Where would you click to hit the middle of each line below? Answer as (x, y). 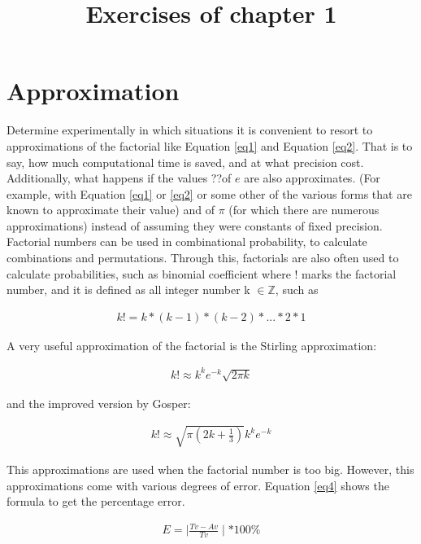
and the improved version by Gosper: (99, 403)
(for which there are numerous (304, 210)
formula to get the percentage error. (96, 501)
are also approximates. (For (312, 178)
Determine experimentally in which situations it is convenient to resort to (190, 130)
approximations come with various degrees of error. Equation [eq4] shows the (198, 485)
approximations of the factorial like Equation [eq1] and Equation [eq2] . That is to (210, 145)
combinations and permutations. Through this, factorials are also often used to (203, 258)
